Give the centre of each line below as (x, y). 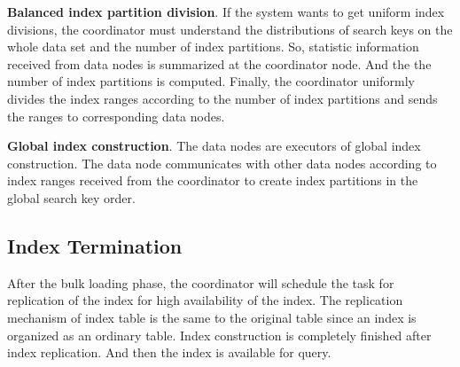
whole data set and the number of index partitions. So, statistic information (213, 47)
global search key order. (71, 197)
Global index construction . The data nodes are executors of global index (214, 146)
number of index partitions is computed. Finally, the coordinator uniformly (211, 81)
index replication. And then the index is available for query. (169, 352)
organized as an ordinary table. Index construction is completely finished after (219, 335)
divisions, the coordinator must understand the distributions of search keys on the (230, 29)
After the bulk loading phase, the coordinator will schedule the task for (201, 282)
